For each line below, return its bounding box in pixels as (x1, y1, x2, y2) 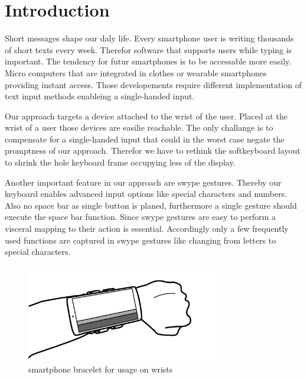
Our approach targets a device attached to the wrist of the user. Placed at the (5, 109, 288, 122)
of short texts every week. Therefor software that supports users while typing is (5, 43, 292, 56)
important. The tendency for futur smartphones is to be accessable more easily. (5, 55, 292, 67)
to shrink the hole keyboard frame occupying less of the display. (5, 156, 236, 169)
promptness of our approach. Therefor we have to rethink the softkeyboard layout (5, 144, 301, 157)
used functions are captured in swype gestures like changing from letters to (5, 234, 276, 246)
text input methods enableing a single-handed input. (5, 90, 195, 102)
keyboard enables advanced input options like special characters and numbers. (5, 187, 288, 200)
